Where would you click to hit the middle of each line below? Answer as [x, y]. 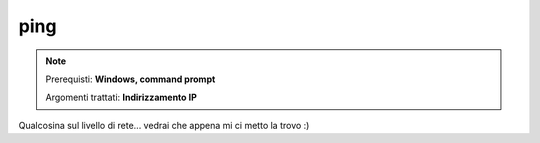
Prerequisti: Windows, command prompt [130, 79]
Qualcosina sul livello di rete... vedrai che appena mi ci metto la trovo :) [164, 125]
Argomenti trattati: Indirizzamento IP [121, 97]
